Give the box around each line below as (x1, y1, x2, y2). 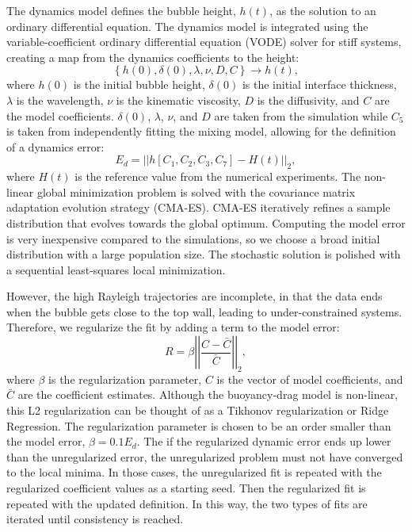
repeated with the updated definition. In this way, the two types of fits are (6, 495, 368, 511)
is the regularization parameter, (48, 370, 202, 387)
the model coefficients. (6, 107, 114, 124)
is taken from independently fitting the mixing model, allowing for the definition (6, 123, 396, 140)
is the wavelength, (16, 91, 104, 108)
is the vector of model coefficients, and (216, 370, 403, 387)
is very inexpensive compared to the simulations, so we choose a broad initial (6, 230, 380, 247)
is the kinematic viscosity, (116, 91, 241, 108)
